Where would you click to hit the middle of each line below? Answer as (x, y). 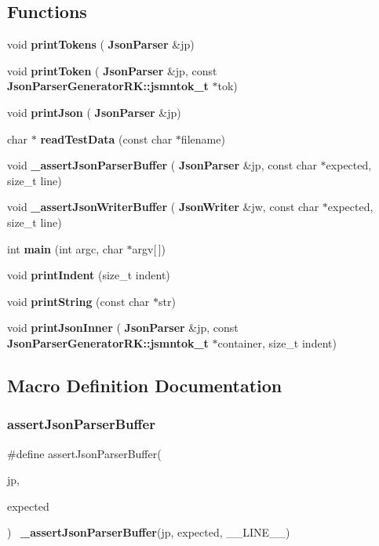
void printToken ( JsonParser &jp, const (112, 70)
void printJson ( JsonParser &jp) (94, 112)
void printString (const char (78, 301)
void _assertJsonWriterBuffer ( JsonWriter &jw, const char (163, 207)
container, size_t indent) (277, 342)
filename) (203, 138)
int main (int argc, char (65, 248)
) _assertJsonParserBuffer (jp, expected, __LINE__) (149, 532)
